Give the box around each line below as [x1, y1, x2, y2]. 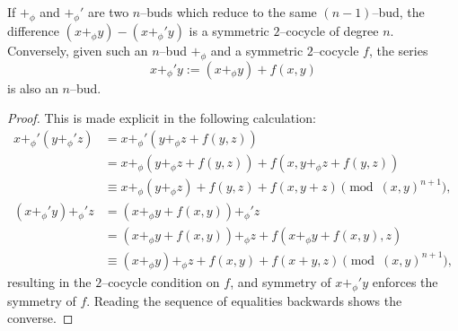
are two [87, 3, 129, 21]
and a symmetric [210, 40, 304, 59]
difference [7, 21, 59, 39]
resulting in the [7, 272, 92, 291]
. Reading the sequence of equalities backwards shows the [86, 291, 402, 309]
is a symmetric [189, 21, 269, 39]
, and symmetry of [230, 272, 331, 291]
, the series [368, 40, 428, 59]
